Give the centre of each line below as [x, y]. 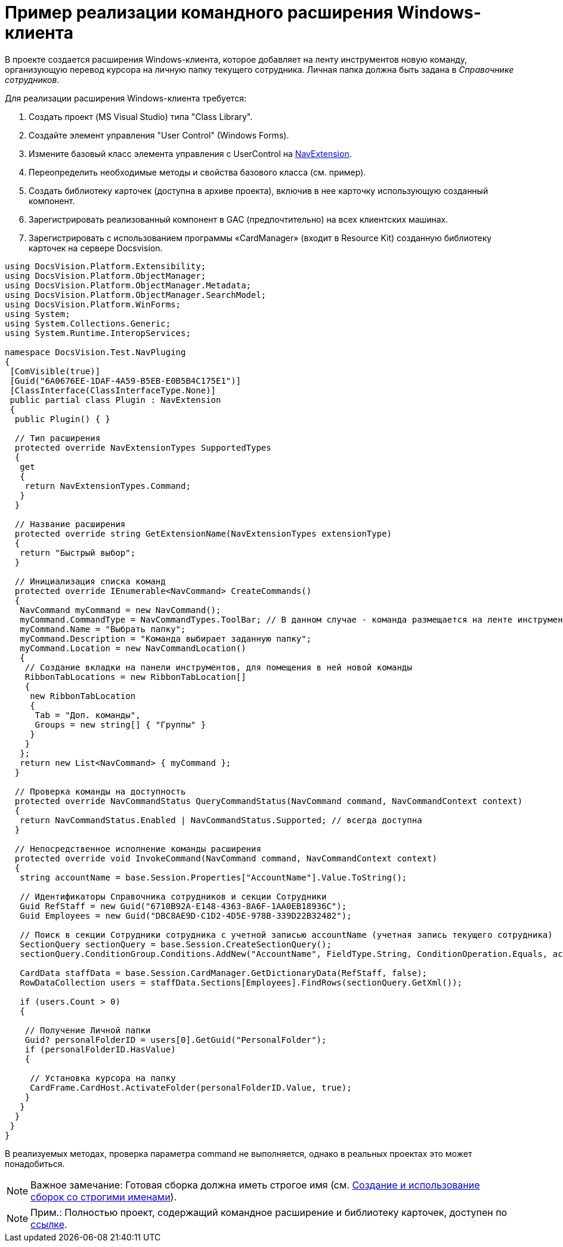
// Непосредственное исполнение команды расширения [138, 849]
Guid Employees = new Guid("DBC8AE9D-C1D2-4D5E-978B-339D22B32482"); [186, 915]
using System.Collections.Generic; [88, 323]
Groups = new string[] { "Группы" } [120, 724]
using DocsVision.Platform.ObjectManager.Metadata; [128, 285]
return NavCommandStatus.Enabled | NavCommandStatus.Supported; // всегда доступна [221, 820]
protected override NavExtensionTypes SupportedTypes [143, 447]
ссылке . [49, 1224]
